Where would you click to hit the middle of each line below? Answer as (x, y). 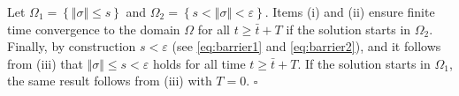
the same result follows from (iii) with (110, 81)
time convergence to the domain (94, 29)
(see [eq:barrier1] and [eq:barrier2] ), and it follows (306, 46)
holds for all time (199, 63)
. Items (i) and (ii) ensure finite (350, 11)
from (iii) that (46, 63)
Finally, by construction (72, 46)
